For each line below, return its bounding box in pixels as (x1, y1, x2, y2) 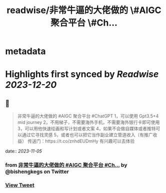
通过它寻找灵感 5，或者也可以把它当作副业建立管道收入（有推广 (21, 132, 153, 138)
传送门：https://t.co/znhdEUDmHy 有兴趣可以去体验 (27, 138, 135, 144)
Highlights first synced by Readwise (5, 69, 159, 80)
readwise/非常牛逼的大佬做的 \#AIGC (6, 5, 161, 16)
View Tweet (5, 181, 35, 188)
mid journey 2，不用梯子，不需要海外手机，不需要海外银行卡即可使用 (17, 119, 160, 125)
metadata (5, 46, 46, 57)
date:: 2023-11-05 (5, 148, 42, 154)
